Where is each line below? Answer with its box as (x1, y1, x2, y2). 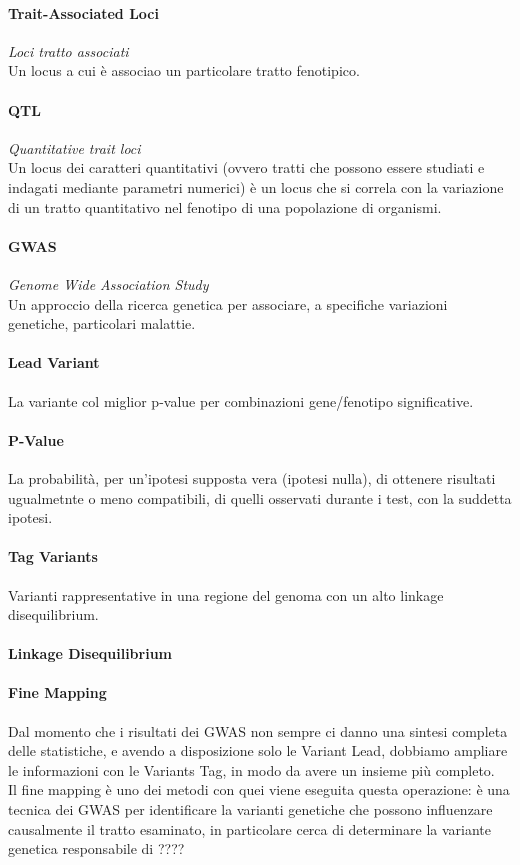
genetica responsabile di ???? (8, 838, 185, 859)
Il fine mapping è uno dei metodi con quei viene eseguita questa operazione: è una (8, 779, 510, 800)
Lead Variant (8, 352, 100, 373)
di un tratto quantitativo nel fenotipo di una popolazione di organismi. (8, 196, 442, 217)
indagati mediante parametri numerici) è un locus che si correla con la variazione (8, 176, 504, 197)
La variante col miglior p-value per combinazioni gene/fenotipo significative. (8, 390, 474, 411)
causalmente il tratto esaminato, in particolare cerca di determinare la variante (8, 818, 492, 839)
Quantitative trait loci (8, 137, 141, 158)
